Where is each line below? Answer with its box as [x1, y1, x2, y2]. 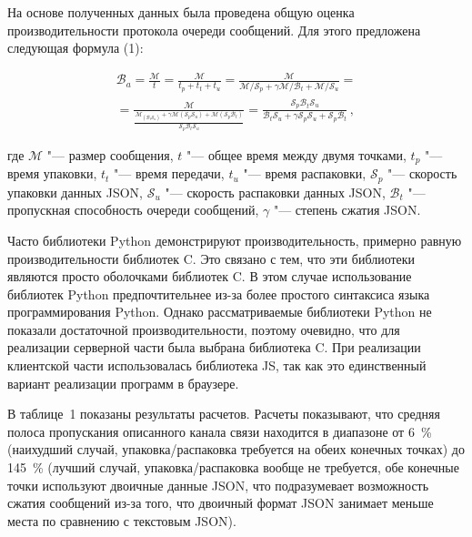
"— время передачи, [114, 164, 225, 183]
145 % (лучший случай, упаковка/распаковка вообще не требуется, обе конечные [7, 458, 459, 477]
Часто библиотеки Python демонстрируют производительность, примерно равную [7, 230, 462, 249]
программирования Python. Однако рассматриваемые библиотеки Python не [7, 302, 432, 321]
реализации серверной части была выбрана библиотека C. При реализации [7, 338, 421, 357]
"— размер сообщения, [46, 145, 174, 164]
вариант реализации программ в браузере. [7, 373, 239, 392]
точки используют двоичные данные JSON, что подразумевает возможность [7, 475, 429, 494]
